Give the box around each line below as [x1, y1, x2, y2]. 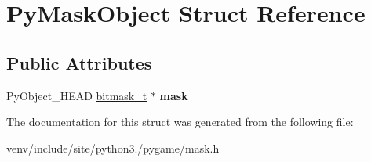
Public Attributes [6, 50, 152, 74]
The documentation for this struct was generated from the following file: [6, 113, 354, 130]
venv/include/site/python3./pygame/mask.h [6, 139, 220, 156]
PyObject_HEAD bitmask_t [6, 87, 147, 103]
